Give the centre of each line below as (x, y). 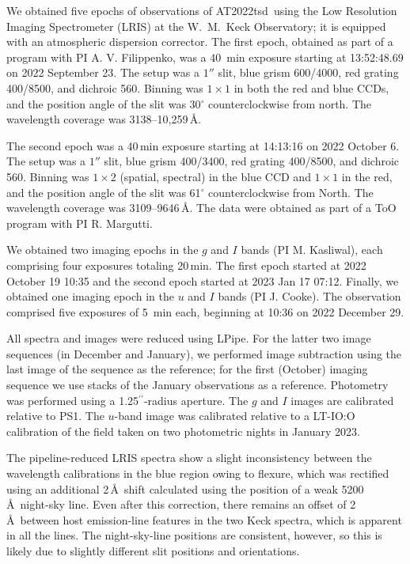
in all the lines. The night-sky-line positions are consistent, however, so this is (194, 535)
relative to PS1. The (55, 416)
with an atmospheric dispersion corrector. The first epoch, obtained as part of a (200, 42)
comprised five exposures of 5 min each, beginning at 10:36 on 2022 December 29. (205, 311)
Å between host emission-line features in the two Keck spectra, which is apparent (204, 519)
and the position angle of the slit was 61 (104, 192)
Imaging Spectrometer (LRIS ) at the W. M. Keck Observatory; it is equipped (196, 26)
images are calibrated (342, 400)
